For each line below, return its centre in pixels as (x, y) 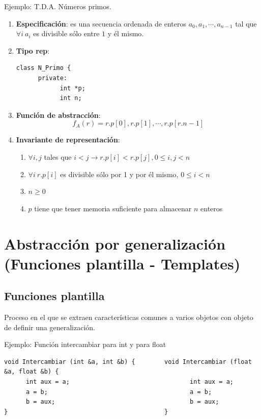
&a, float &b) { (32, 372)
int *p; (72, 88)
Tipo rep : (33, 50)
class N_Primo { (43, 68)
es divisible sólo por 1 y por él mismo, (119, 174)
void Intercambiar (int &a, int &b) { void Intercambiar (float (128, 362)
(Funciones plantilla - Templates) (122, 263)
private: (53, 78)
